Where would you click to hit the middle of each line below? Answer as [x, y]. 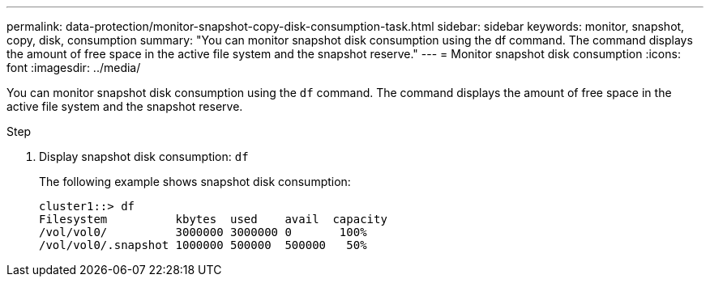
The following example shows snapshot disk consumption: [195, 182]
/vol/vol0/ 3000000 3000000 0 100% [203, 232]
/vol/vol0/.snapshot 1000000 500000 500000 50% [203, 245]
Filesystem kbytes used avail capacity [213, 219]
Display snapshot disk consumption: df [144, 156]
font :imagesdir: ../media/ [74, 68]
